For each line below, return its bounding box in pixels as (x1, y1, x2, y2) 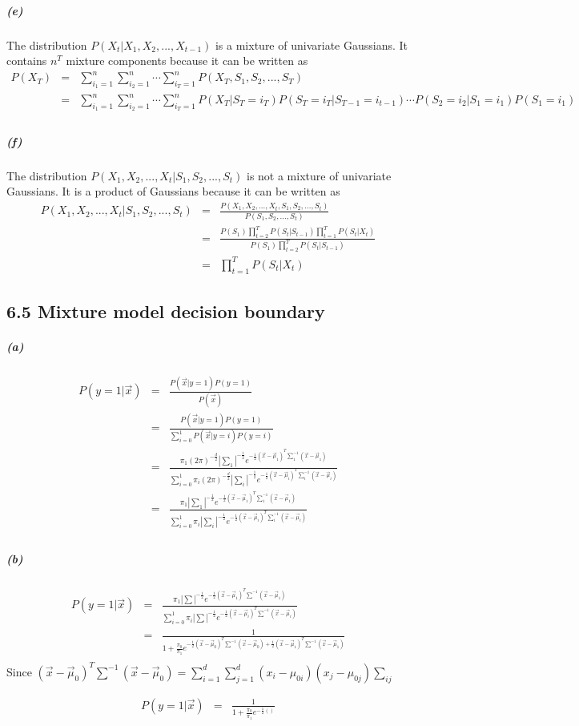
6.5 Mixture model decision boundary (6, 299, 325, 324)
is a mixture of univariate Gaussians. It (215, 36, 408, 53)
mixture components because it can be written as (66, 52, 308, 69)
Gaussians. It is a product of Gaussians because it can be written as (6, 183, 340, 200)
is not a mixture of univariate (246, 167, 392, 184)
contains (6, 52, 47, 69)
